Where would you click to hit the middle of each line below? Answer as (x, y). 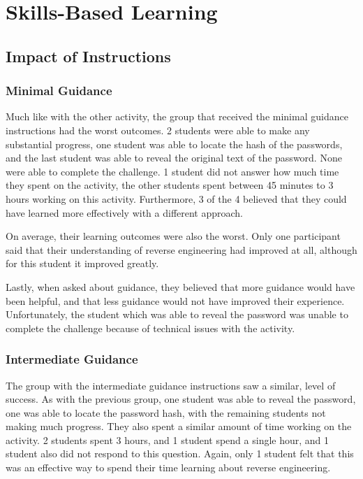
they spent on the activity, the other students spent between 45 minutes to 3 (170, 185)
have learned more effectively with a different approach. (125, 212)
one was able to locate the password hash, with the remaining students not (166, 412)
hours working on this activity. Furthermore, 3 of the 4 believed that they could (176, 198)
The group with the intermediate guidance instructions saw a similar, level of (171, 385)
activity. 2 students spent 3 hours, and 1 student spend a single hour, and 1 (168, 439)
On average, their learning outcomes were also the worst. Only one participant (173, 236)
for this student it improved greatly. (82, 263)
